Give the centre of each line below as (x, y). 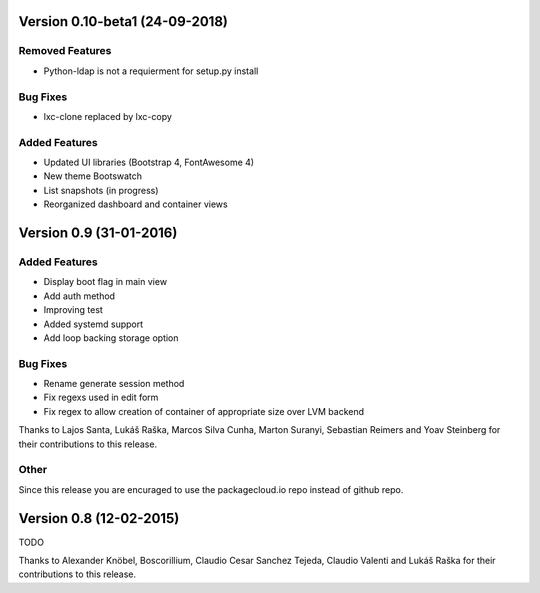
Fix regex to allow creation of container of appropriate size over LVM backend (204, 411)
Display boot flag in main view (105, 282)
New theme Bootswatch (93, 176)
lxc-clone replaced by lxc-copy (107, 116)
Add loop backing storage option (111, 337)
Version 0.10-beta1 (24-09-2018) (123, 21)
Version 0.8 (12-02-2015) (99, 518)
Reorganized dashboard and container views (136, 204)
